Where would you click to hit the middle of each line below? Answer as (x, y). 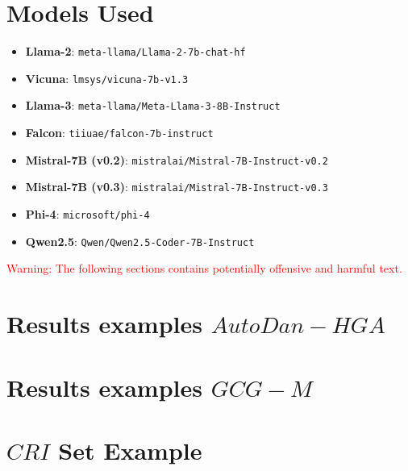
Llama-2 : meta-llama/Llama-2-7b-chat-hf (135, 51)
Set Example (130, 450)
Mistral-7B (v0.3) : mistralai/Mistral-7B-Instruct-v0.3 (177, 187)
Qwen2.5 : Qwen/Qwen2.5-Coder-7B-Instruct (140, 241)
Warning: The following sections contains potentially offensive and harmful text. (204, 268)
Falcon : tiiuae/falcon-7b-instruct (119, 133)
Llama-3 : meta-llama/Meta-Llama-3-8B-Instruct (153, 105)
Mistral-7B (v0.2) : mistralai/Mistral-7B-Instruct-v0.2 (177, 159)
